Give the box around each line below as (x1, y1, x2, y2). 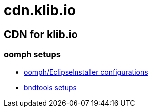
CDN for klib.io (4, 28, 78, 41)
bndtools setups (24, 83, 76, 92)
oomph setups (4, 49, 61, 60)
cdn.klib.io (4, 2, 76, 19)
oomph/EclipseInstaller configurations (24, 67, 148, 76)
